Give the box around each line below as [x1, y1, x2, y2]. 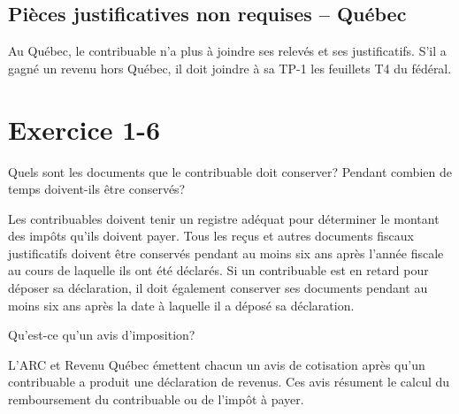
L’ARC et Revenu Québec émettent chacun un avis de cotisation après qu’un [8, 355, 425, 373]
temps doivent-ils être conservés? [8, 180, 186, 198]
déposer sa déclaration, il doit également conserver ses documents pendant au [8, 279, 428, 297]
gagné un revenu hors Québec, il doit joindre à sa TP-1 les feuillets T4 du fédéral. [8, 58, 452, 77]
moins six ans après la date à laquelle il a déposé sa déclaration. [8, 295, 355, 314]
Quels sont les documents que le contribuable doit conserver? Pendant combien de [8, 162, 452, 180]
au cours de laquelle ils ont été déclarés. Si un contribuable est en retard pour [8, 261, 429, 280]
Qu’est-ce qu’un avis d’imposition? [8, 326, 195, 344]
